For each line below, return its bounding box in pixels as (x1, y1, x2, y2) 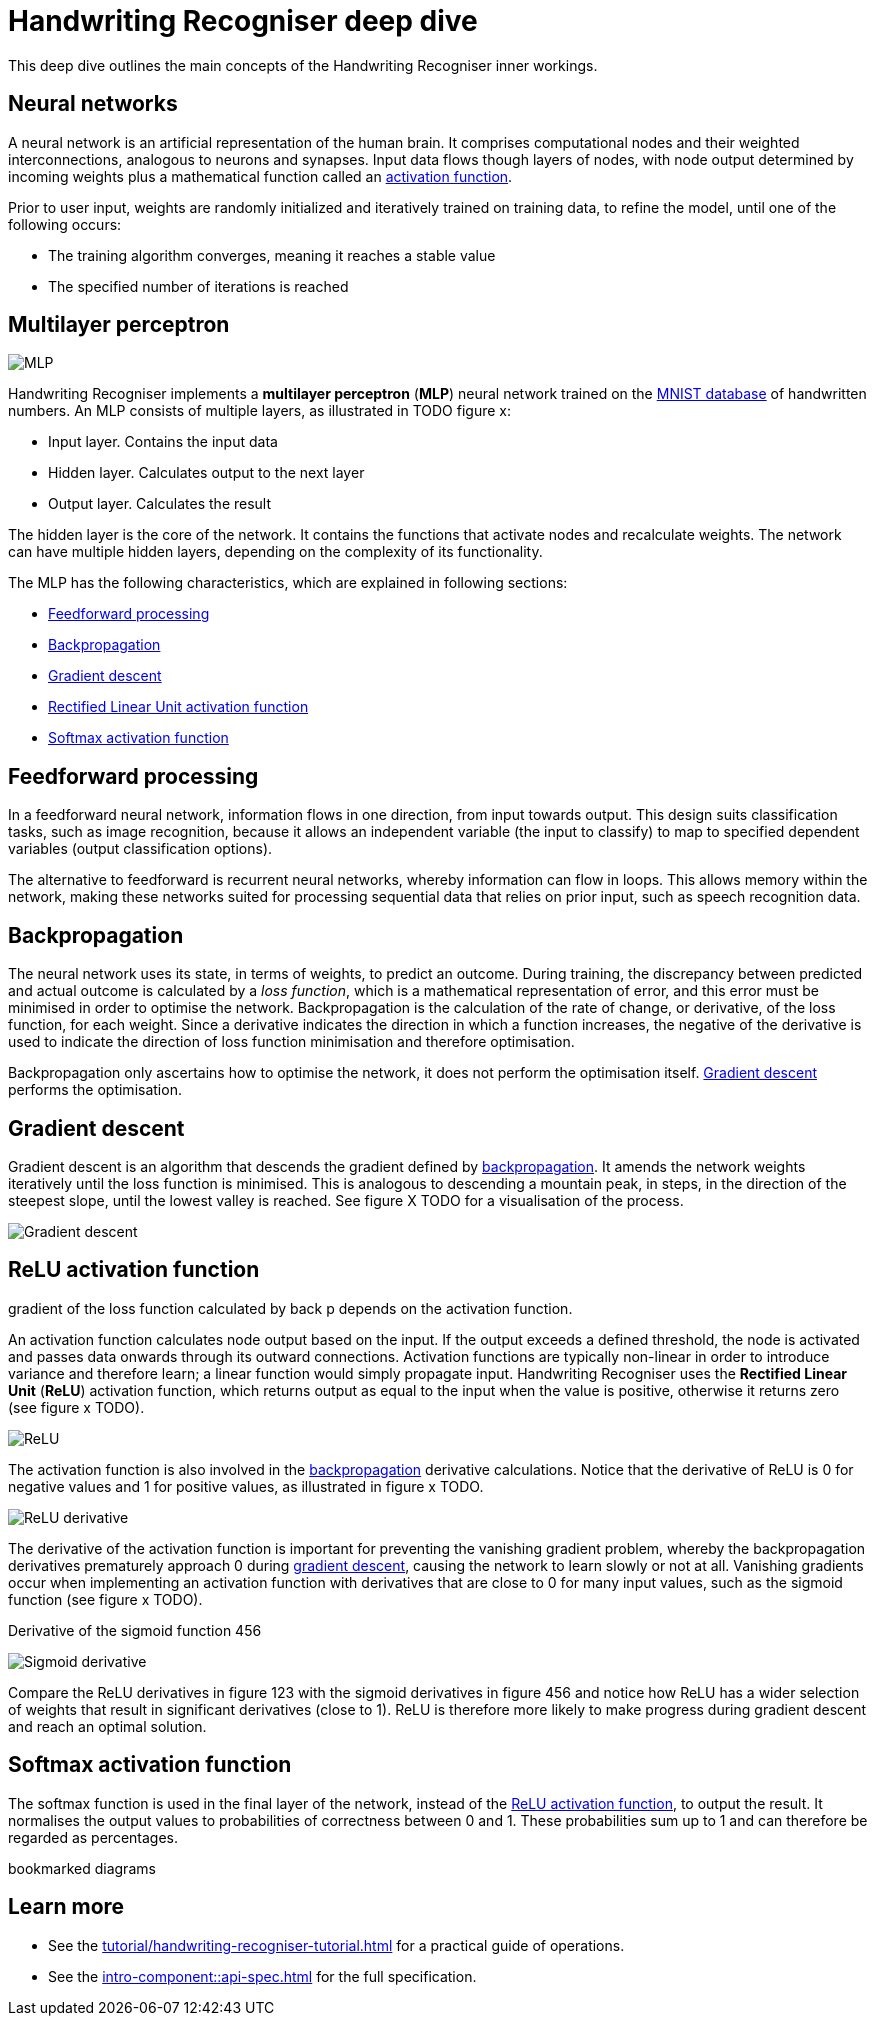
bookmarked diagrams (8, 1859, 156, 1877)
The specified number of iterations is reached (48, 277, 349, 295)
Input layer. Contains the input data (48, 433, 278, 451)
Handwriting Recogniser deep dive (8, 4, 478, 38)
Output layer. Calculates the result (48, 495, 272, 513)
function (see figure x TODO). (8, 1590, 203, 1608)
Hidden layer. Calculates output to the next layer (48, 464, 365, 482)
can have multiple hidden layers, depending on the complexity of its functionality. (8, 543, 543, 561)
